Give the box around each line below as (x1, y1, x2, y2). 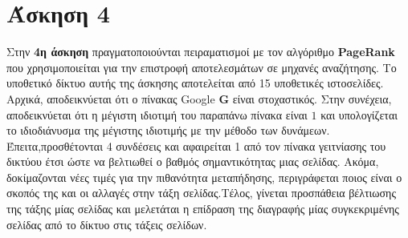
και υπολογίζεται (320, 106, 398, 123)
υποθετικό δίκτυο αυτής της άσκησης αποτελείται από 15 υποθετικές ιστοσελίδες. (6, 75, 384, 91)
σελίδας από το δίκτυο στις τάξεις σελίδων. (6, 216, 207, 232)
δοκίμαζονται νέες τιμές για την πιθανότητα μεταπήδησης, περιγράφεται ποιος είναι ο (6, 168, 402, 185)
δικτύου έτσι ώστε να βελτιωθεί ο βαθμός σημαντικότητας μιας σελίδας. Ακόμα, (6, 153, 379, 170)
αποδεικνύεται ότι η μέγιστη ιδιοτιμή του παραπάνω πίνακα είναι (6, 106, 308, 123)
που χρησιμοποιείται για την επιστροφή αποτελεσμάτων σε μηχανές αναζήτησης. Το (6, 58, 397, 75)
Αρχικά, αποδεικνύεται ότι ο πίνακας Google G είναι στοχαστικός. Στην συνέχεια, (6, 90, 392, 107)
